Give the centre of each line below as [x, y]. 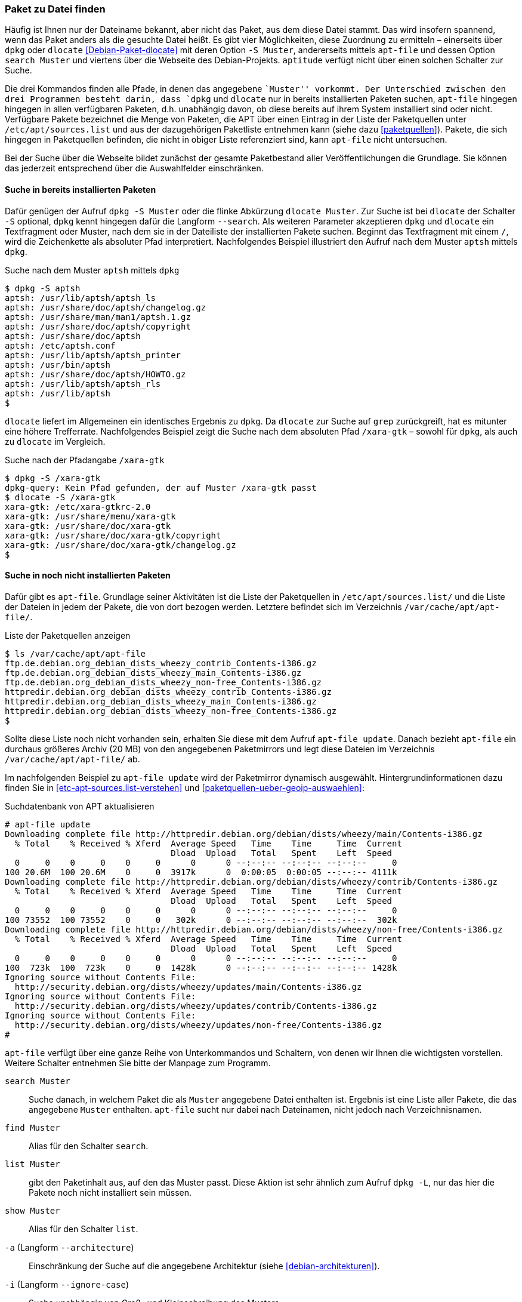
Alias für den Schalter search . [89, 1146]
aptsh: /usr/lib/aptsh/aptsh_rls [83, 384]
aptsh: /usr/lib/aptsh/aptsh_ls [80, 298]
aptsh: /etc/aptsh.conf [60, 345]
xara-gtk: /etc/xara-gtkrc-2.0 [78, 507]
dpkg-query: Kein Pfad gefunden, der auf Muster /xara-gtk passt [161, 487]
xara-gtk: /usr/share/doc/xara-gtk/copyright [113, 535]
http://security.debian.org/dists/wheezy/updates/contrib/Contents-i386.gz [196, 1006]
